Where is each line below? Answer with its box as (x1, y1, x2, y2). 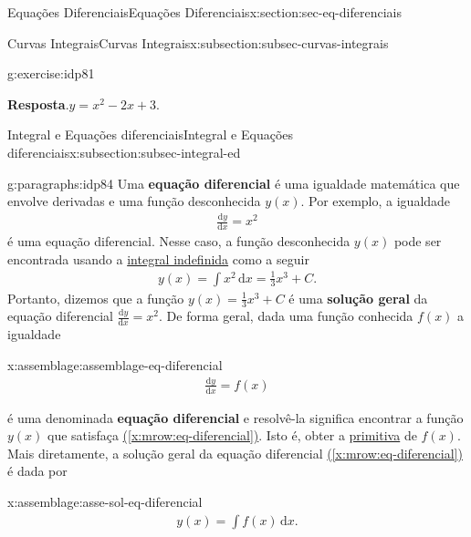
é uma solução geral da (288, 288, 428, 307)
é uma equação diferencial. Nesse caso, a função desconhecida (7, 231, 351, 250)
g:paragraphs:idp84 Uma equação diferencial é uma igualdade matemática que (7, 173, 460, 192)
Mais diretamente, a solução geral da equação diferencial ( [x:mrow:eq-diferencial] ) (7, 443, 463, 462)
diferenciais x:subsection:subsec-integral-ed (7, 142, 241, 161)
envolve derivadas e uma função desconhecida (7, 191, 261, 211)
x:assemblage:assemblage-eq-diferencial (7, 355, 223, 374)
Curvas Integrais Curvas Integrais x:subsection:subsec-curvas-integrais (7, 33, 389, 52)
